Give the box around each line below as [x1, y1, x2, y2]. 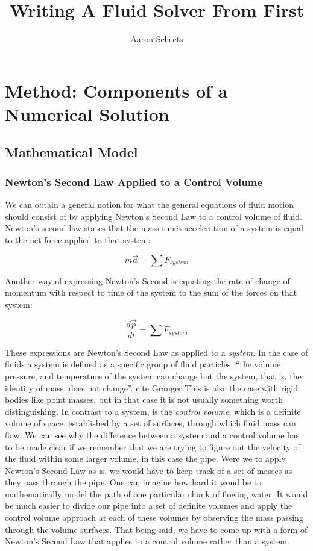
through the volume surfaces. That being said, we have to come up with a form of [5, 523, 308, 535]
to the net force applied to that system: [5, 233, 151, 246]
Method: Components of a [5, 78, 228, 102]
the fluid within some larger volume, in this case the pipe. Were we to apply [5, 452, 286, 465]
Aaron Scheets [130, 33, 183, 45]
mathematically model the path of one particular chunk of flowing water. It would [5, 487, 308, 500]
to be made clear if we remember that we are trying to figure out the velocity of [5, 440, 300, 453]
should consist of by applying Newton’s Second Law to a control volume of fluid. [5, 210, 302, 222]
